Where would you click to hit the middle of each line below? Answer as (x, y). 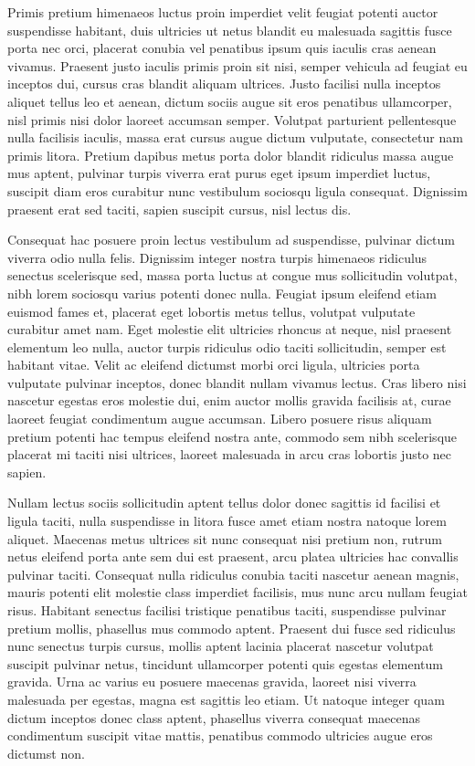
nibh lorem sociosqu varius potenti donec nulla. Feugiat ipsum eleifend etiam (222, 293)
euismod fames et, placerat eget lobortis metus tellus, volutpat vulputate (211, 311)
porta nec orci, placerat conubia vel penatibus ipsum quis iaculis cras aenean (222, 48)
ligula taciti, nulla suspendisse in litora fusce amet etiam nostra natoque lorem (227, 521)
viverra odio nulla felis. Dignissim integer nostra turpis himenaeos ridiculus (217, 257)
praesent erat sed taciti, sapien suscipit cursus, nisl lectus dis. (179, 209)
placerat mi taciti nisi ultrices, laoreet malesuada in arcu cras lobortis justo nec (230, 454)
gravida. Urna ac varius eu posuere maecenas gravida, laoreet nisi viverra (212, 682)
